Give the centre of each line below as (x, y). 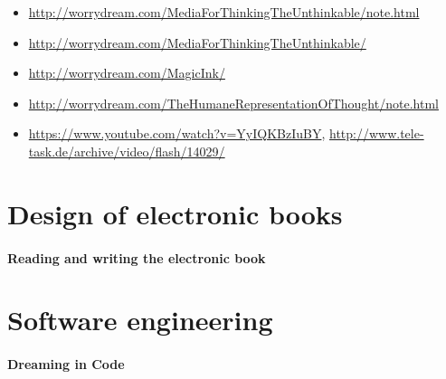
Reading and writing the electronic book (137, 257)
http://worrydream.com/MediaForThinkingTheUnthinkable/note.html (224, 12)
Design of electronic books (175, 213)
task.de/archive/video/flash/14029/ (127, 151)
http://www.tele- (377, 133)
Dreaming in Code (66, 364)
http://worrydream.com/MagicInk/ (127, 73)
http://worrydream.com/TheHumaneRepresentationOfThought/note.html (233, 103)
